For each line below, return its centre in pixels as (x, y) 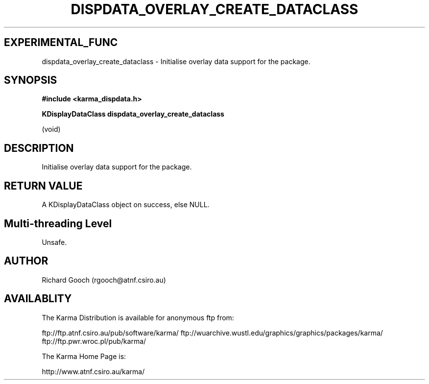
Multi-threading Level (58, 223)
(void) (51, 129)
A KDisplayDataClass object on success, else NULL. (126, 205)
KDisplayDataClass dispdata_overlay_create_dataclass (133, 114)
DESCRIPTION (39, 148)
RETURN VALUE (43, 186)
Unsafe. (54, 242)
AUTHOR (26, 261)
